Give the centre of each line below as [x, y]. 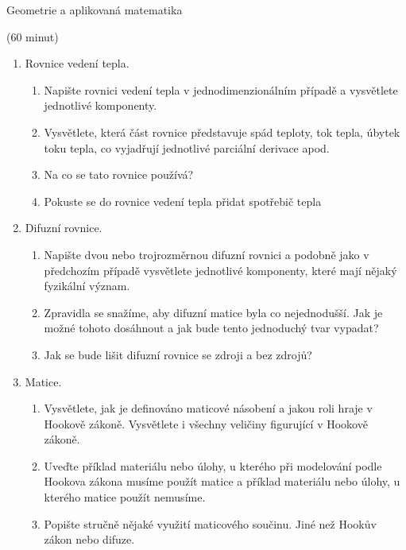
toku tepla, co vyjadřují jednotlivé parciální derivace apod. [187, 147]
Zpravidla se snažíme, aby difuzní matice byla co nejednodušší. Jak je [213, 312]
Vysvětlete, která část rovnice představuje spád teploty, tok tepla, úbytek [222, 132]
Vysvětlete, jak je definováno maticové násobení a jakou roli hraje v [208, 408]
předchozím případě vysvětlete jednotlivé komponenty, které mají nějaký [220, 270]
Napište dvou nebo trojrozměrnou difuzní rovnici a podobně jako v [207, 254]
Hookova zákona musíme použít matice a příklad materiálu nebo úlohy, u [222, 481]
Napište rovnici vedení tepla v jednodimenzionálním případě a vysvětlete [221, 89]
